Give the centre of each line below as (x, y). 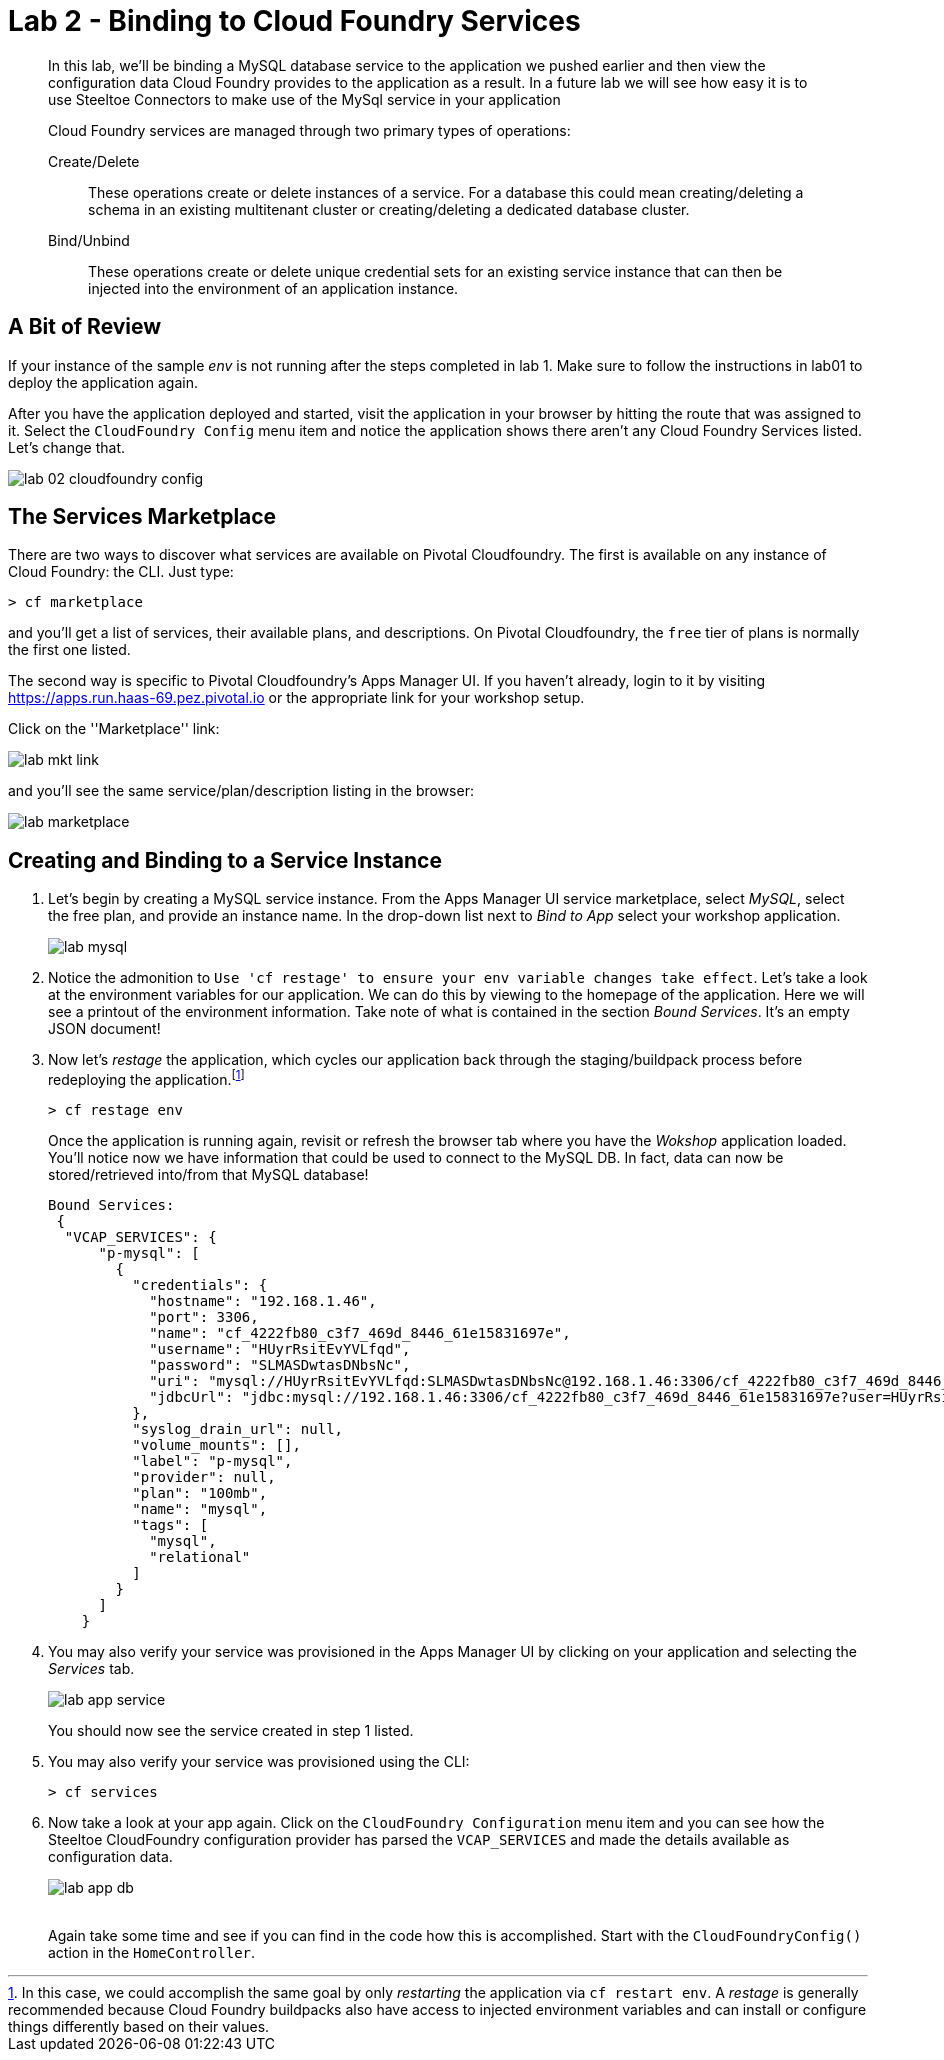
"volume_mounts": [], (216, 1444)
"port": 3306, (204, 1316)
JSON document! (104, 1029)
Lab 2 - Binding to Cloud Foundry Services (294, 21)
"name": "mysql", (200, 1508)
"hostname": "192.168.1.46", (263, 1300)
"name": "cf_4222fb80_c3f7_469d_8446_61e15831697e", (360, 1332)
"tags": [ (170, 1524)
